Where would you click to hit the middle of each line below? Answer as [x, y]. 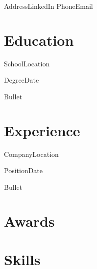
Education [39, 40]
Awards [29, 221]
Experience [42, 130]
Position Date [24, 170]
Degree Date [22, 80]
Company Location [31, 154]
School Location [27, 63]
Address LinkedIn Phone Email [48, 6]
